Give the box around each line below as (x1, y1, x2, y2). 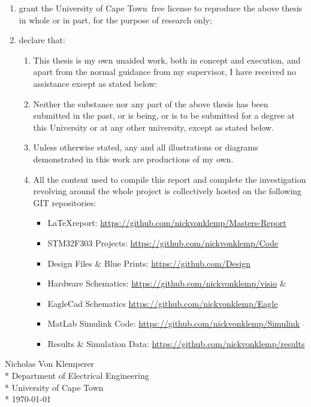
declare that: (19, 34, 65, 46)
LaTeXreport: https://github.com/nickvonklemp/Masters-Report (47, 216, 286, 229)
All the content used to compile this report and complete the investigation (33, 173, 306, 185)
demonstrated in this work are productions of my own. (33, 152, 234, 165)
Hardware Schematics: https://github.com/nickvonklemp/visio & (47, 277, 286, 290)
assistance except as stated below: (33, 77, 158, 89)
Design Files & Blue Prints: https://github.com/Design (47, 257, 250, 269)
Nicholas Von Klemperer (5, 357, 95, 370)
